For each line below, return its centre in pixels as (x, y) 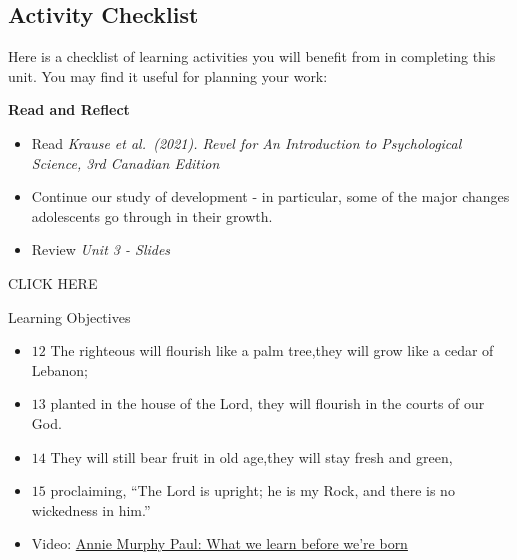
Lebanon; (60, 369)
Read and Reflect (69, 109)
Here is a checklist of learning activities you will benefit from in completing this (252, 56)
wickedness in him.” (91, 509)
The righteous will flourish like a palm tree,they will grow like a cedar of (272, 350)
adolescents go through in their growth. (152, 215)
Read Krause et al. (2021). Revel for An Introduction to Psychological (246, 142)
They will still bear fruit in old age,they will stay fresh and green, (251, 456)
